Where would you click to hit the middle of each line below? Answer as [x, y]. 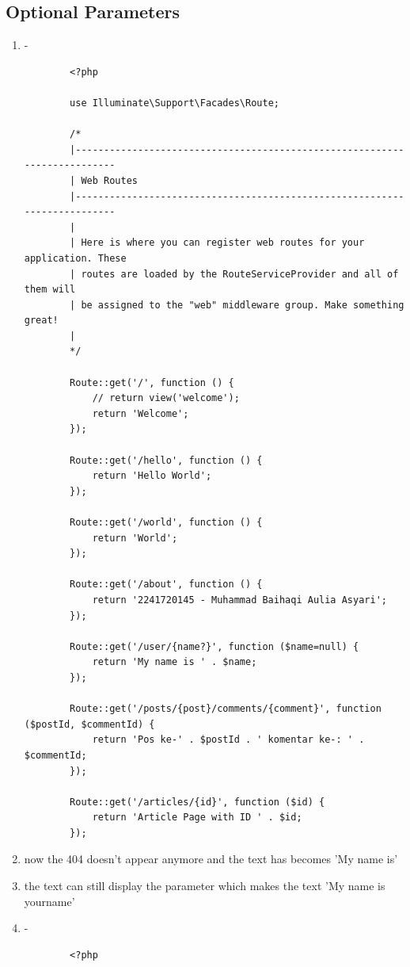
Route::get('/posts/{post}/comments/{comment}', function [226, 709]
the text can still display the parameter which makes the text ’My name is [205, 886]
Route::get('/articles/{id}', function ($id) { [197, 802]
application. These [75, 258]
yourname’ [49, 901]
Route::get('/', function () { [152, 382]
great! [41, 321]
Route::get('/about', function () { [166, 585]
